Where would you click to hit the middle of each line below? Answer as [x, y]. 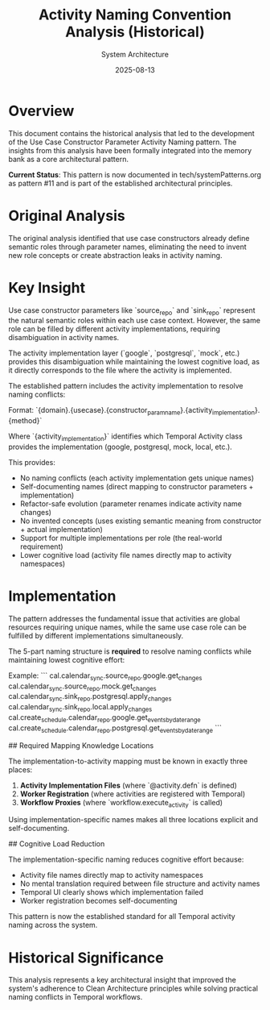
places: [20, 769]
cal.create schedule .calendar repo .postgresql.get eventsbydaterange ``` [115, 729]
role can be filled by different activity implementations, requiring [115, 329]
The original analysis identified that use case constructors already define [129, 238]
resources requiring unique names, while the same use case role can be [127, 627]
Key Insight [47, 287]
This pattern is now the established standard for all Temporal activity [122, 916]
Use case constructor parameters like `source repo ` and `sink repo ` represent [132, 311]
